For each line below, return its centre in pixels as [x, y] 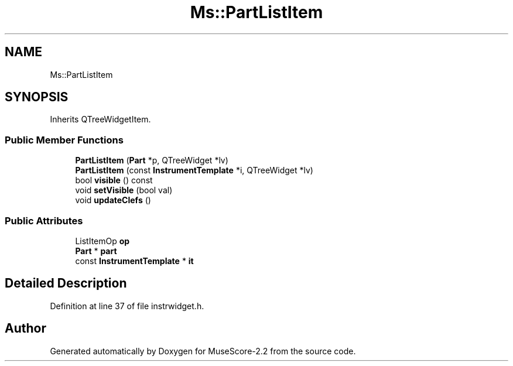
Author [25, 329]
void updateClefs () [113, 200]
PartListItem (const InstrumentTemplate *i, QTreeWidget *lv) [194, 170]
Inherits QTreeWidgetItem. [100, 119]
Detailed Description [66, 283]
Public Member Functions [64, 140]
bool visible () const [114, 180]
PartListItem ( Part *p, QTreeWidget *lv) [152, 160]
